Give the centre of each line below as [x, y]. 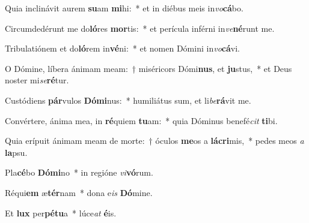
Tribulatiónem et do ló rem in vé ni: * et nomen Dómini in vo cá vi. [122, 48]
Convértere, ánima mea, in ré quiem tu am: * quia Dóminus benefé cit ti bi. [141, 120]
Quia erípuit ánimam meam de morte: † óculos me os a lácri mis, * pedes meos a [154, 141]
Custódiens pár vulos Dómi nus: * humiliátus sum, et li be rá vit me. [128, 100]
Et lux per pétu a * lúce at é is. [61, 213]
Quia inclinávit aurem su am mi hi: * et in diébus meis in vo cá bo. [124, 8]
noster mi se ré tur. [37, 80]
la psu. [16, 152]
